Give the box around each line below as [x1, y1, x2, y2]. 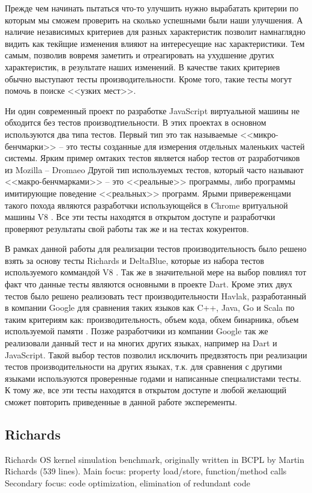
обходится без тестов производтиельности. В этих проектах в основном [5, 116, 266, 129]
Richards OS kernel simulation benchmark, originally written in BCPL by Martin [5, 453, 304, 465]
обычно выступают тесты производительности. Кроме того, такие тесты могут [5, 72, 292, 85]
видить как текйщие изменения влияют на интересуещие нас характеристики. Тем [5, 37, 305, 49]
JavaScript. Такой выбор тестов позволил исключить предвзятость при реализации [5, 348, 307, 361]
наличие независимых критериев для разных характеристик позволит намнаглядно [5, 25, 306, 38]
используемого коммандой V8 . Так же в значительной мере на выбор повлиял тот [5, 266, 307, 278]
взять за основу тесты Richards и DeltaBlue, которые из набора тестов [5, 254, 265, 266]
